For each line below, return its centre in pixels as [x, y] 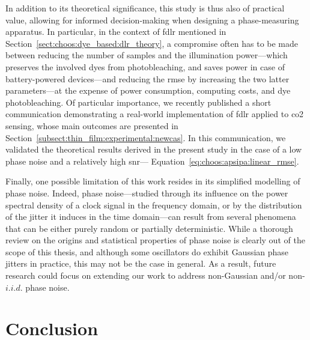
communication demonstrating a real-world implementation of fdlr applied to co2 [155, 114]
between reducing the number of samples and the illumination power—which [147, 55]
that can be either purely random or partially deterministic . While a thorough [149, 228]
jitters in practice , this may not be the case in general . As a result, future [141, 263]
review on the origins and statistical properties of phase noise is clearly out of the [155, 240]
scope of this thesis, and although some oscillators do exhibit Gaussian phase [147, 251]
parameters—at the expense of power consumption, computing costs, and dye [148, 90]
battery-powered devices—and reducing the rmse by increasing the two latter [147, 78]
